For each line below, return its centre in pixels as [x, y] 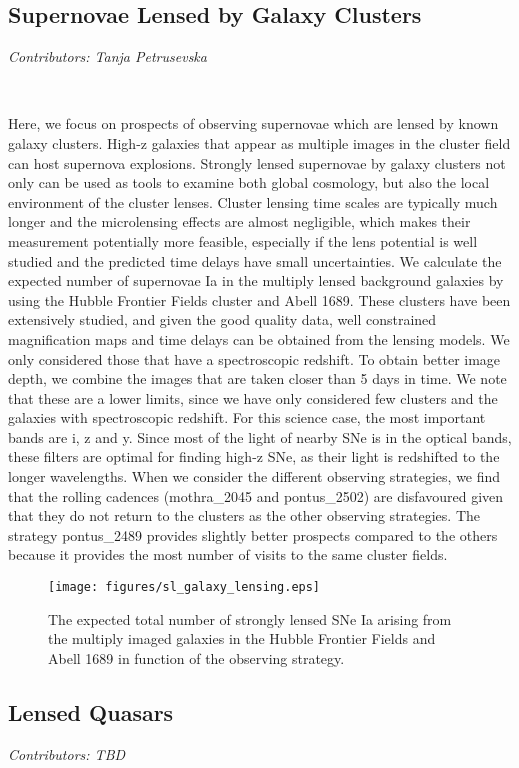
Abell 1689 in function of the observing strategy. [196, 657]
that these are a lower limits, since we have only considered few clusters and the [253, 397]
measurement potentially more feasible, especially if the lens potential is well [243, 240]
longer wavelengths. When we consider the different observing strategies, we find [254, 476]
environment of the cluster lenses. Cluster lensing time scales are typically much [253, 201]
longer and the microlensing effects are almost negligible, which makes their [239, 221]
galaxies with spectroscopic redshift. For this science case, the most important [247, 417]
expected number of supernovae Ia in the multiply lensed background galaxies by [256, 280]
